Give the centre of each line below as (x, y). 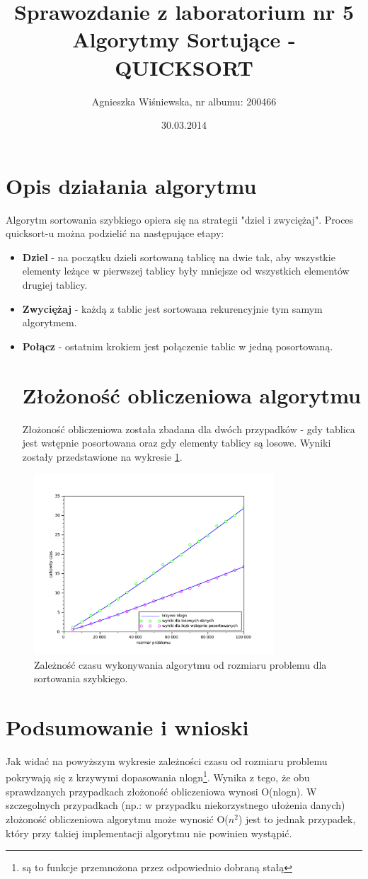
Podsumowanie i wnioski (127, 726)
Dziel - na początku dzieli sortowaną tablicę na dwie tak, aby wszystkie (179, 257)
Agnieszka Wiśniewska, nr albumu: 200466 (184, 101)
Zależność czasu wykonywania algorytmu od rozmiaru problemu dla (180, 664)
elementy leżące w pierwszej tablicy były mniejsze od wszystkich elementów (186, 271)
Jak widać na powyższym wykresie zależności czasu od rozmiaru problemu (167, 760)
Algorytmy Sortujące (177, 39)
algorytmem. (50, 322)
